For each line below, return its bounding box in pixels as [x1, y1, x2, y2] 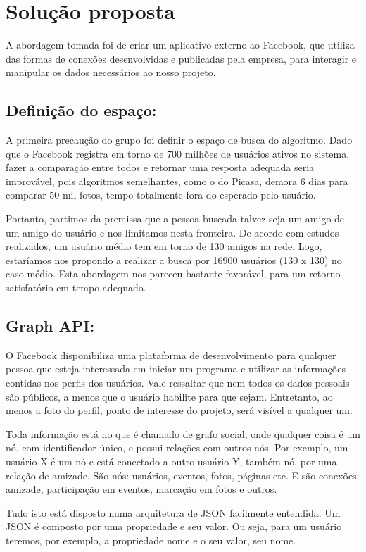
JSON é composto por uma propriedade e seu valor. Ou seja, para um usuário [6, 519, 342, 534]
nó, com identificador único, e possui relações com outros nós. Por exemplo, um [6, 440, 348, 455]
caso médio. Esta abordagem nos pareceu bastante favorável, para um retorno [6, 266, 341, 281]
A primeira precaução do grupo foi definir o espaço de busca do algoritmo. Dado [6, 132, 353, 147]
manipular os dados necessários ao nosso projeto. [6, 65, 216, 80]
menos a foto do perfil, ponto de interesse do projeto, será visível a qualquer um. [6, 403, 353, 418]
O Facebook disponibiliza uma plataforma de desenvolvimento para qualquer [6, 347, 336, 362]
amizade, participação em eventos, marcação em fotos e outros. [6, 482, 277, 496]
